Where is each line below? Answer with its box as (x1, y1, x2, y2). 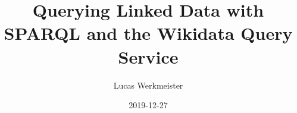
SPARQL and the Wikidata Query (4, 21, 293, 45)
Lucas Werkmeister (113, 79, 183, 91)
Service (118, 44, 179, 68)
